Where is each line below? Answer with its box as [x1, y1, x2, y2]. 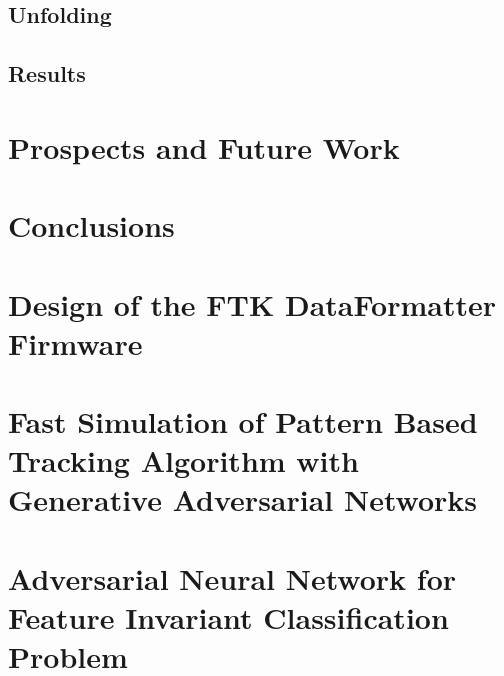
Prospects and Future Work [8, 126, 400, 167]
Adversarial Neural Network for [8, 557, 457, 598]
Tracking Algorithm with [8, 440, 359, 481]
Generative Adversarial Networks [8, 479, 478, 520]
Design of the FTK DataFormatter [8, 283, 496, 324]
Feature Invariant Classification [8, 597, 449, 637]
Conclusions [8, 205, 175, 246]
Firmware [8, 322, 143, 363]
